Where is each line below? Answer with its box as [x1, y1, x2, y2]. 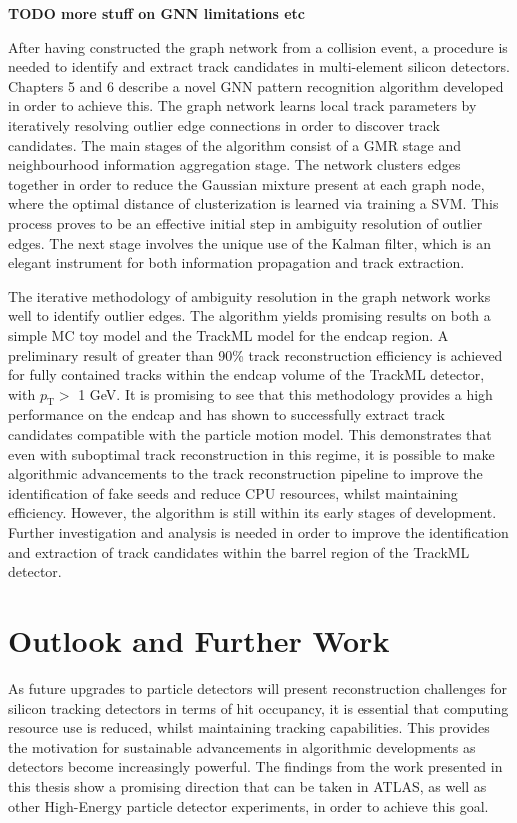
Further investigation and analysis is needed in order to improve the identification [8, 522, 509, 543]
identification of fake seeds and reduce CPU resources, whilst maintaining [8, 482, 458, 503]
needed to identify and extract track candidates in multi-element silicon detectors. [8, 56, 510, 77]
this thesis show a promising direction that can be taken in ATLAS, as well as [8, 775, 487, 796]
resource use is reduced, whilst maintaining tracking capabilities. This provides [8, 717, 490, 738]
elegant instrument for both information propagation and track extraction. [8, 252, 465, 273]
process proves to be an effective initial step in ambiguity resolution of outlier [8, 212, 483, 233]
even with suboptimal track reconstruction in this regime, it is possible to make [8, 443, 495, 464]
